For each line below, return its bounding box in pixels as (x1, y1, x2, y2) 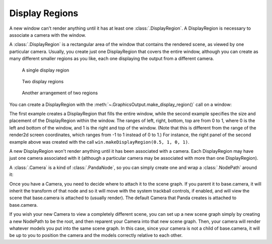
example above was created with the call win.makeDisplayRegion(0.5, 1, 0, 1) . (9, 139, 190, 145)
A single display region (22, 67, 70, 73)
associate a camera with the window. (9, 32, 87, 38)
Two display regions (22, 78, 64, 84)
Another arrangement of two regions (22, 90, 98, 96)
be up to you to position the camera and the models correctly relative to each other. (9, 232, 183, 238)
